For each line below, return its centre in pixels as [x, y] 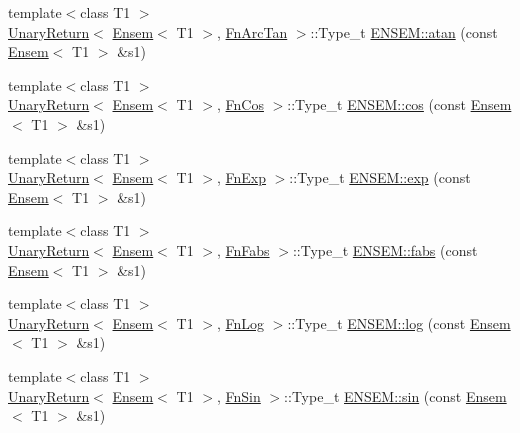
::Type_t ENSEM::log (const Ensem [399, 322]
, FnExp [241, 177]
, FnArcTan [252, 31]
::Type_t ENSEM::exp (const [380, 177]
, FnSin [238, 395]
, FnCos [240, 104]
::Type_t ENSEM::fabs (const [385, 249]
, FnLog [240, 322]
